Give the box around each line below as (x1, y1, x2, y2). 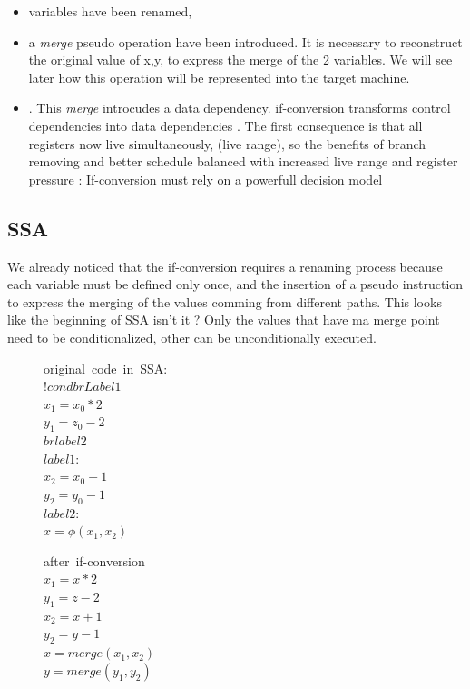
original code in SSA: (44, 358, 168, 377)
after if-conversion (44, 551, 145, 570)
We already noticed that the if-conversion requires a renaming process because (7, 256, 443, 275)
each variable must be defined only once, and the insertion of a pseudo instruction (7, 275, 464, 294)
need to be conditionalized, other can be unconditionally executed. (7, 327, 377, 346)
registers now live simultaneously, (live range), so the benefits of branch (28, 134, 426, 153)
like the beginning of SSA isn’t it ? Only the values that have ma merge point (7, 310, 440, 329)
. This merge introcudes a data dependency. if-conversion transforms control (28, 98, 451, 117)
